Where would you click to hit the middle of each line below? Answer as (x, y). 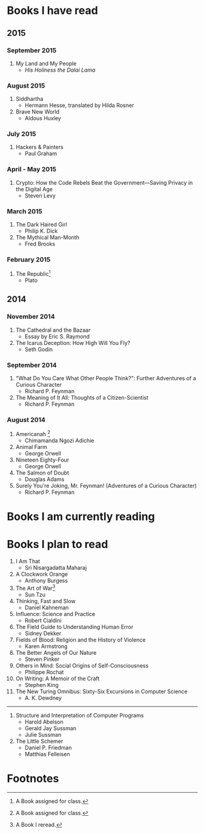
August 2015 (26, 86)
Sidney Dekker (43, 633)
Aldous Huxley (43, 118)
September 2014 (32, 365)
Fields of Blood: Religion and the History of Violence (81, 640)
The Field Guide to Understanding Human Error (74, 627)
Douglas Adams (44, 479)
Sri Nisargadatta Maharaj (56, 568)
